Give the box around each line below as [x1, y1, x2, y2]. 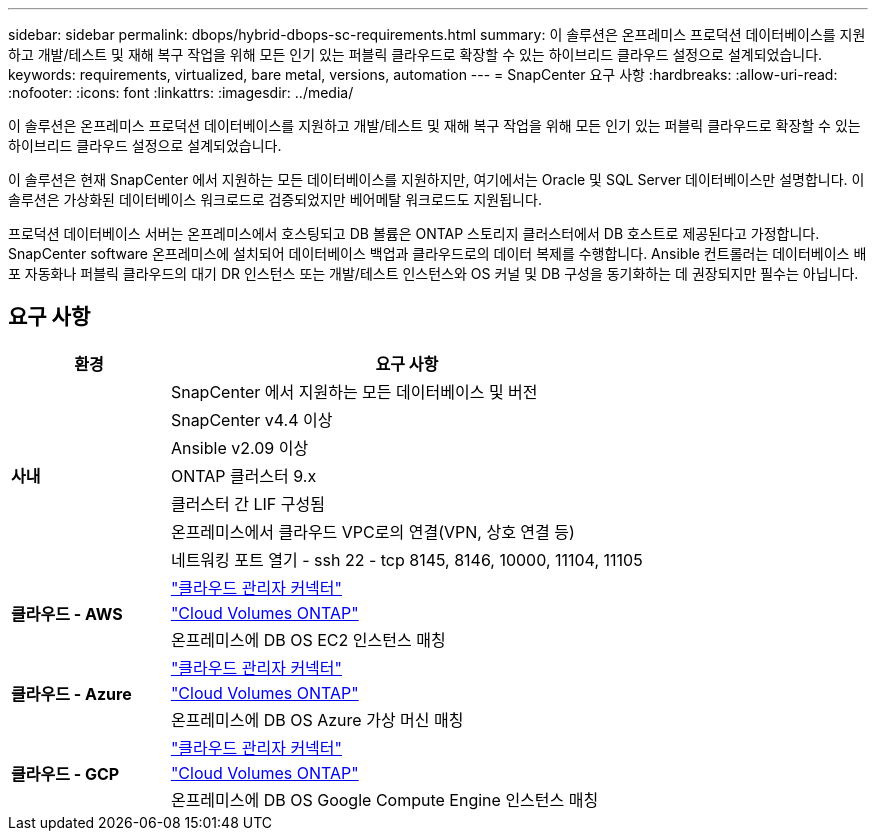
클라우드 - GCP [11, 763, 120, 784]
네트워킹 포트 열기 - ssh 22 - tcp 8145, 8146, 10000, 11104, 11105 [170, 549, 643, 570]
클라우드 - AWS [11, 603, 123, 624]
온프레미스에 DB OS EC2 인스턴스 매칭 [170, 629, 446, 650]
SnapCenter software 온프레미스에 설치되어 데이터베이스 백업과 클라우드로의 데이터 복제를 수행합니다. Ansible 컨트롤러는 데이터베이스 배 [8, 245, 867, 262]
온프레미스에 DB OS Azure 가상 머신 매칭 [170, 709, 464, 730]
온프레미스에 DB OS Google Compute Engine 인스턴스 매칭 [170, 789, 599, 810]
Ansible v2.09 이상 [170, 437, 309, 458]
